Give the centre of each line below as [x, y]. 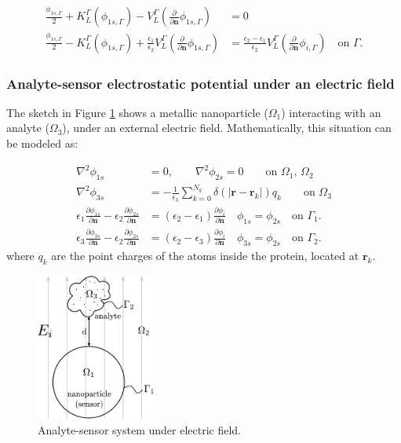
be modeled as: [42, 143]
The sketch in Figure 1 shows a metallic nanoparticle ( [137, 112]
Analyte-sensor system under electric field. [140, 429]
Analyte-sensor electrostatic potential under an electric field [200, 83]
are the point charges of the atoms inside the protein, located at [205, 255]
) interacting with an [331, 112]
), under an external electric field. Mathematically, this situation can [227, 128]
